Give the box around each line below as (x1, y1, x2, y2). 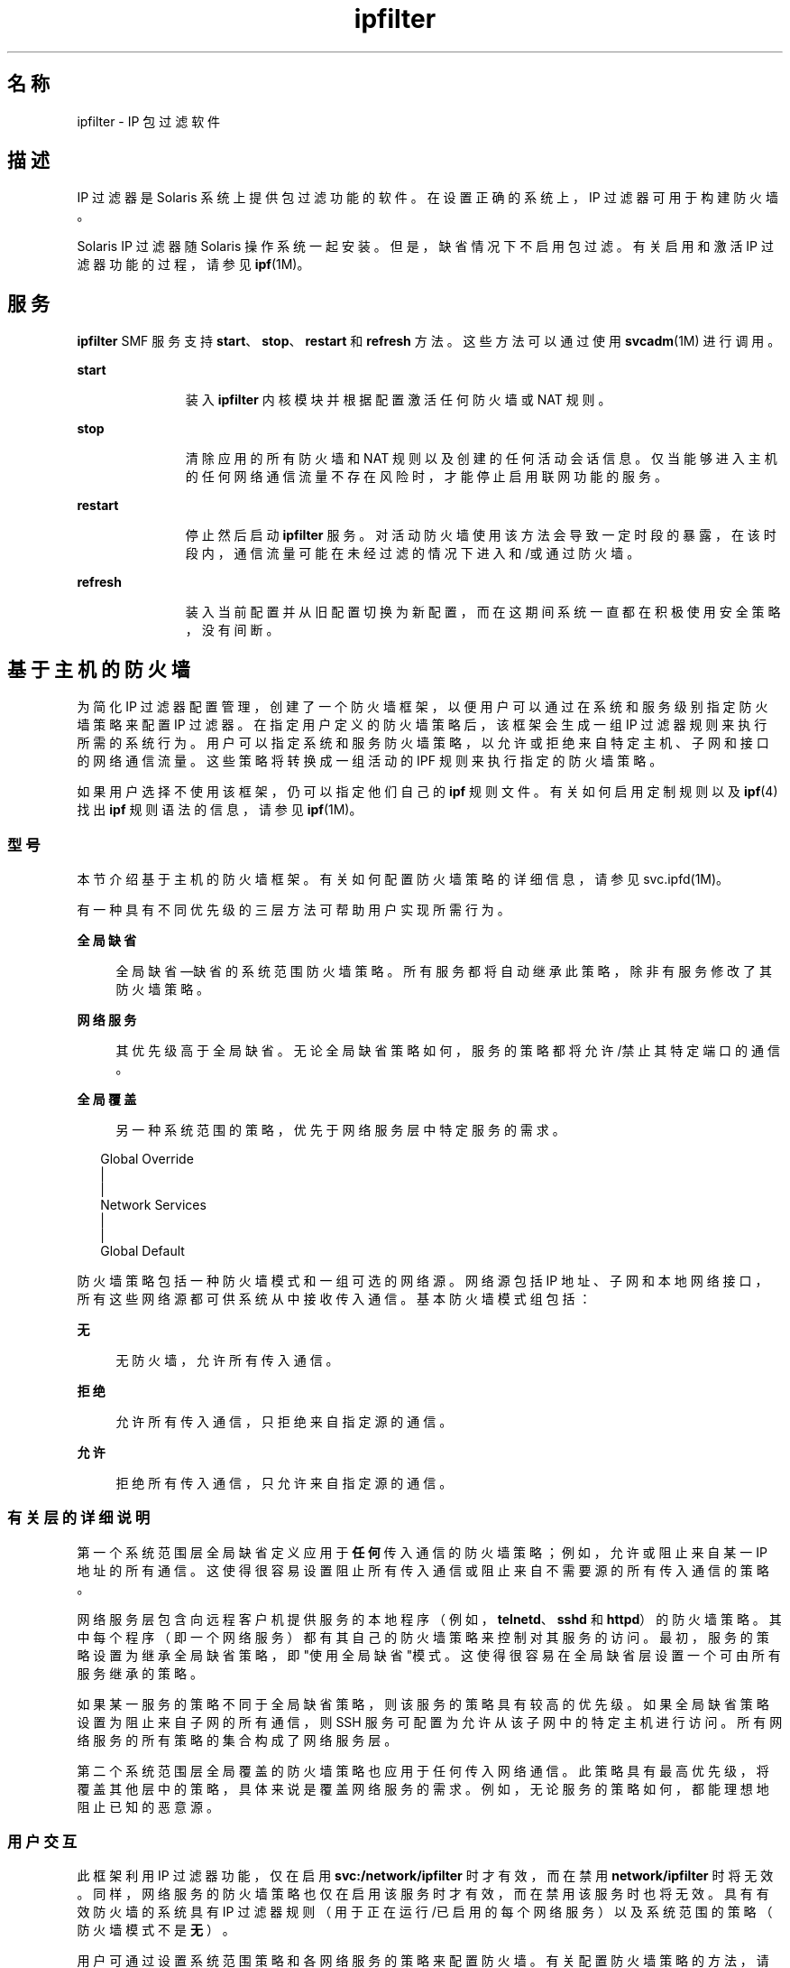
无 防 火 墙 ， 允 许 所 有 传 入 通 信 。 (115, 1351, 339, 1368)
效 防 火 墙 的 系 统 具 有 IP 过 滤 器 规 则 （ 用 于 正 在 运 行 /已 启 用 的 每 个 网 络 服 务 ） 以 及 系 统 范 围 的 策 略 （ (77, 1904, 773, 1920)
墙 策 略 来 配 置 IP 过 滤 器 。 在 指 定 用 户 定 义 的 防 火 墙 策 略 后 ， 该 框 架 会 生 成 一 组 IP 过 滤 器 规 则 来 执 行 (77, 717, 767, 733)
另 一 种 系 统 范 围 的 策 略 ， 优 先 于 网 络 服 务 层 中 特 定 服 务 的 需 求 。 (115, 1121, 565, 1137)
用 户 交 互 (7, 1833, 78, 1851)
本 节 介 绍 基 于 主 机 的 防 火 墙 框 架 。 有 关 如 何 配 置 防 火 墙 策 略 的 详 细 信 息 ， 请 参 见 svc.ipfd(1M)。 (77, 870, 730, 887)
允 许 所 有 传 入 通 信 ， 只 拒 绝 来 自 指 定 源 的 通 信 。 (115, 1413, 453, 1429)
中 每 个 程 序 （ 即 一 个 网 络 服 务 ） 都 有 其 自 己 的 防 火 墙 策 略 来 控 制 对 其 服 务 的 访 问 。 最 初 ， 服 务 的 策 (77, 1629, 769, 1645)
